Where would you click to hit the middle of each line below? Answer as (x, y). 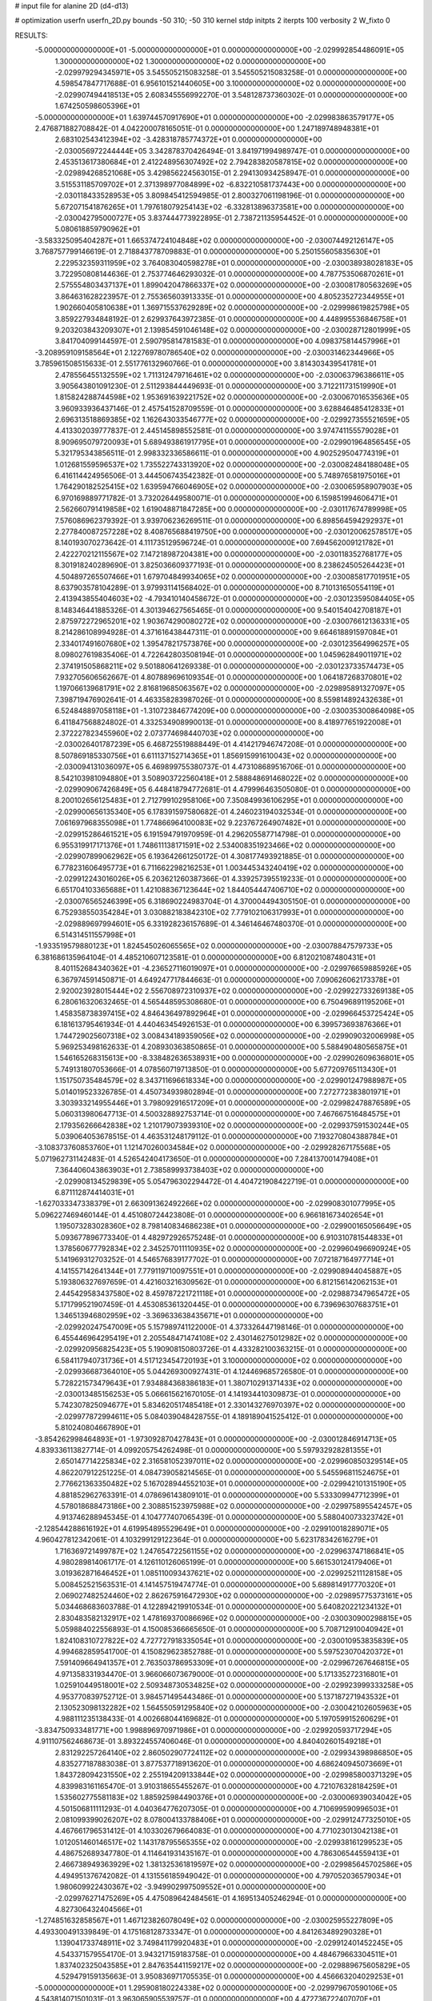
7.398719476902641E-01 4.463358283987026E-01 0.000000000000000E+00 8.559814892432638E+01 (229, 700)
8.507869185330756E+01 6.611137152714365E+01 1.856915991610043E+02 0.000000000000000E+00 (226, 756)
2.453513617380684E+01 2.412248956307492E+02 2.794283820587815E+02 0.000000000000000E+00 (231, 162)
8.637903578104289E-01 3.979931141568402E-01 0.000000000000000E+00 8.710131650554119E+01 (225, 587)
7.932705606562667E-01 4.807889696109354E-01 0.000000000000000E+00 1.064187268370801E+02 (229, 677)
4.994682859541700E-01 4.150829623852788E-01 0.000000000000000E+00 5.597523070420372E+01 (229, 1652)
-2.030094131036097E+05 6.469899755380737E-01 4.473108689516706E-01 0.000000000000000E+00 (230, 767)
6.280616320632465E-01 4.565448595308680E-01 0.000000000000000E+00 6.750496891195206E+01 (230, 1002)
